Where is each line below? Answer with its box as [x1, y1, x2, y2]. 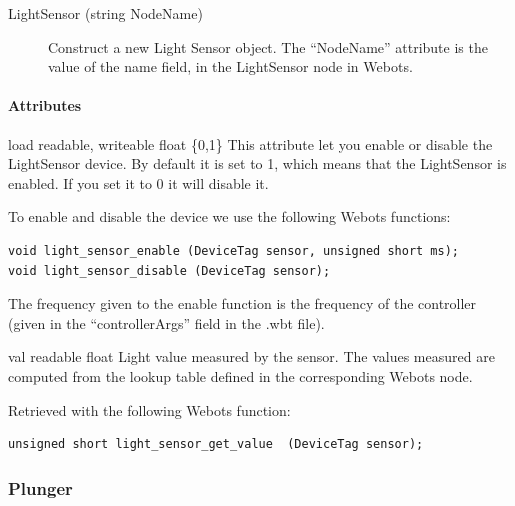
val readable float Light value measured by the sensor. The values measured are [8, 346, 495, 367]
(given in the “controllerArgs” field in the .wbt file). [8, 312, 325, 333]
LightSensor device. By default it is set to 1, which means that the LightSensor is [8, 153, 507, 174]
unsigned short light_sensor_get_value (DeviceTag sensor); [8, 437, 424, 452]
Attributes [8, 95, 82, 116]
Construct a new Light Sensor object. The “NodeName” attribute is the [48, 36, 488, 57]
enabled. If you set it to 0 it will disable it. [8, 172, 269, 193]
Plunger [8, 475, 73, 500]
